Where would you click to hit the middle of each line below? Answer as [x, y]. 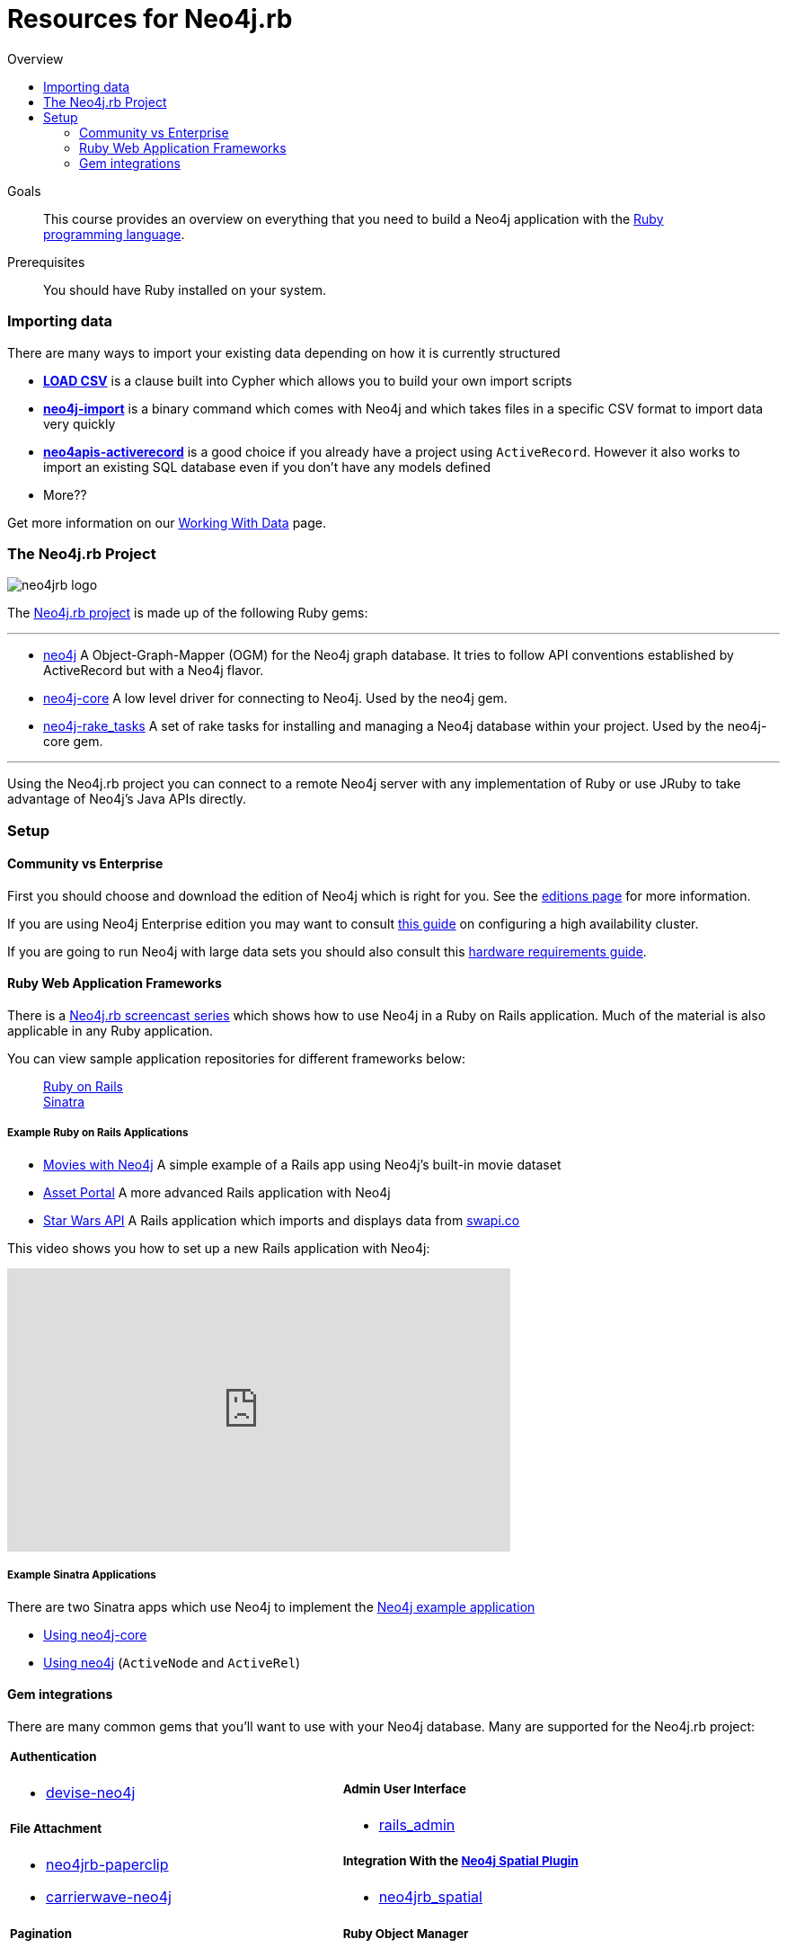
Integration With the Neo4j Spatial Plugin [460, 1861]
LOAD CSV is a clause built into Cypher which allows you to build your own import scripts [308, 380]
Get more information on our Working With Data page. [167, 522]
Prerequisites [46, 262]
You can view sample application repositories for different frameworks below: [237, 1059]
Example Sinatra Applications [82, 1575]
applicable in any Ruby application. [111, 1031]
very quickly [80, 423]
